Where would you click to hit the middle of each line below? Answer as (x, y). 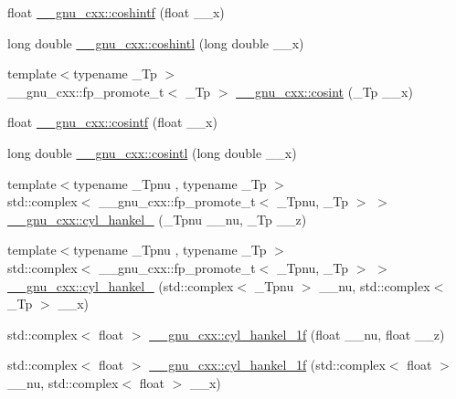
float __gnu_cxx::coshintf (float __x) (116, 12)
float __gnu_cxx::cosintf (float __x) (112, 122)
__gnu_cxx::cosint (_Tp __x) (324, 91)
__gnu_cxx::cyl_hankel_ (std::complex (121, 285)
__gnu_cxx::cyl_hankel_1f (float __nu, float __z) (297, 334)
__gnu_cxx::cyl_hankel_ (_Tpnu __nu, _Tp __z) (157, 219)
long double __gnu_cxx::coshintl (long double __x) (156, 42)
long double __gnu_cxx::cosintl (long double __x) (152, 152)
